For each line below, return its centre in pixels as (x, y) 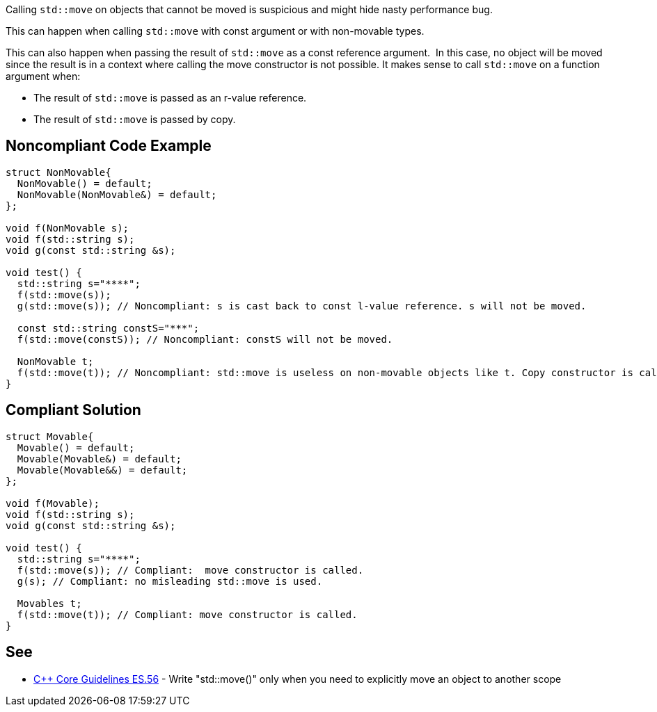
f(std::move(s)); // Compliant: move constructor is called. (190, 570)
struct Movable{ (50, 436)
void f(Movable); (53, 503)
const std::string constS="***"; (108, 328)
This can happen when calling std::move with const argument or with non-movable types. (215, 31)
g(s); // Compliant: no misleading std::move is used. (170, 581)
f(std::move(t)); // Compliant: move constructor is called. (187, 614)
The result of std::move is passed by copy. (135, 119)
